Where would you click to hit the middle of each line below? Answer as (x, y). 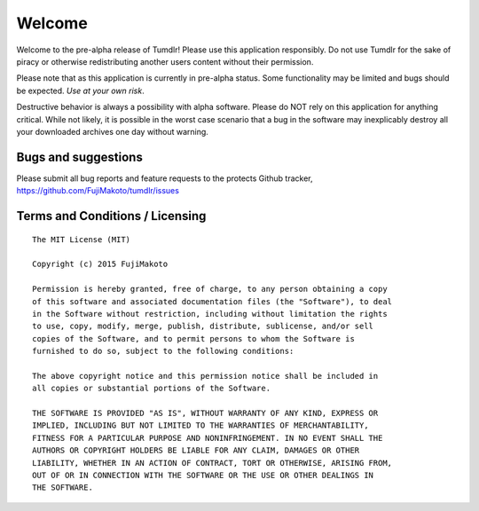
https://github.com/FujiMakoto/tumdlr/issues (98, 191)
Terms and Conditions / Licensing (111, 216)
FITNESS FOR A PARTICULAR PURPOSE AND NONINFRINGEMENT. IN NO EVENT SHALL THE (208, 438)
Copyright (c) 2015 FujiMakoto (100, 264)
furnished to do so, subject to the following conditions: (163, 351)
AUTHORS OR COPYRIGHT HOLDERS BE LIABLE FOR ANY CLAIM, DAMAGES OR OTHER (196, 451)
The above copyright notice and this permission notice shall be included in (205, 376)
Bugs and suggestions (80, 157)
